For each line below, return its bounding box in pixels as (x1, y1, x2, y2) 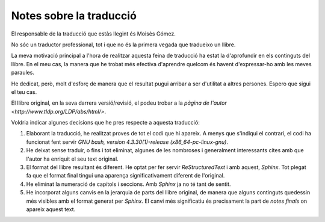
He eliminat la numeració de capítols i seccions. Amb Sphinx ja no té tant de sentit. (26, 180, 231, 188)
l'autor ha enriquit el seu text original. (26, 155, 119, 162)
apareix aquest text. (26, 205, 76, 213)
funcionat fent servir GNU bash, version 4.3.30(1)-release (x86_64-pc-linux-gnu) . (26, 138, 229, 146)
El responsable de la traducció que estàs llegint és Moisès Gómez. (11, 30, 176, 37)
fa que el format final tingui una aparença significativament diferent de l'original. (26, 172, 225, 179)
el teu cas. (11, 88, 37, 96)
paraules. (11, 69, 34, 76)
